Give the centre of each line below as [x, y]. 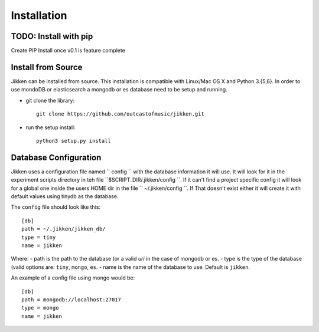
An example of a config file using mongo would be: [73, 278]
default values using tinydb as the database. [65, 196]
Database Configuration [56, 157]
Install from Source [47, 67]
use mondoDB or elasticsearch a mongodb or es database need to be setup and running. [119, 90]
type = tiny [39, 237]
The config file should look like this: [56, 207]
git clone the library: [50, 100]
